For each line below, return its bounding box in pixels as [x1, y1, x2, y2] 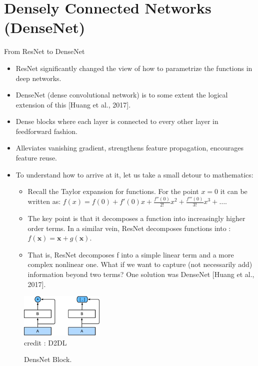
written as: [27, 196, 61, 206]
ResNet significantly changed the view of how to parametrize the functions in [15, 62, 252, 73]
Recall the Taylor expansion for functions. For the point [27, 186, 199, 196]
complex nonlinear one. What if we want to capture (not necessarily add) [27, 259, 252, 269]
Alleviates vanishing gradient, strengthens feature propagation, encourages [15, 142, 244, 153]
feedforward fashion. [15, 125, 77, 136]
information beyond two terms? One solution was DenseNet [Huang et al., [27, 269, 254, 279]
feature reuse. [15, 152, 57, 163]
